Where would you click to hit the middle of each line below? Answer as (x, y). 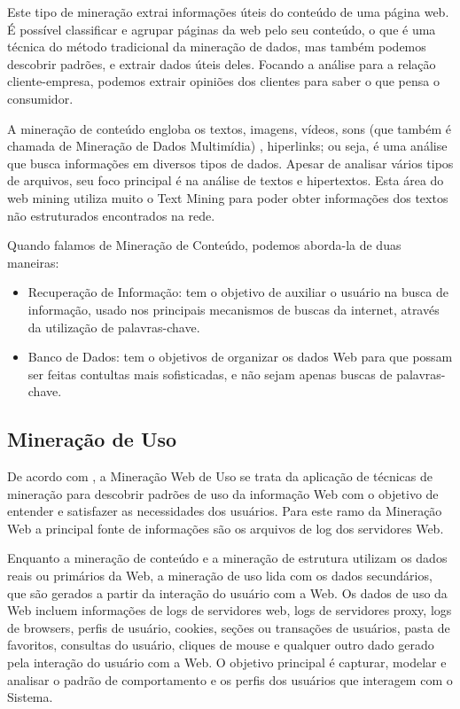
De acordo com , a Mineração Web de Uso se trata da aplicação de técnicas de (220, 476)
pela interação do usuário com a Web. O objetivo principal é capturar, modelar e (227, 662)
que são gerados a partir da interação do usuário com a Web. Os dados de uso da (227, 592)
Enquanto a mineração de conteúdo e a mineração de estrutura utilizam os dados (227, 558)
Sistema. (30, 697)
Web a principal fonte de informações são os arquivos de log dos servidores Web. (226, 528)
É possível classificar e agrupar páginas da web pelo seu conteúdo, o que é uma (222, 29)
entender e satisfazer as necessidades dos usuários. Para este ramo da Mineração (225, 511)
